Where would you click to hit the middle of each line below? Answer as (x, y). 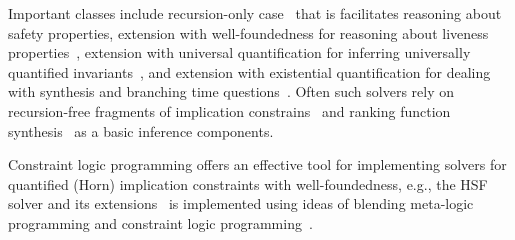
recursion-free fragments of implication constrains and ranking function (229, 110)
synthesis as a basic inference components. (141, 130)
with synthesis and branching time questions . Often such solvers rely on (231, 91)
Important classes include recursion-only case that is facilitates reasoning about (255, 13)
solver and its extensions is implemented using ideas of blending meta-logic (241, 203)
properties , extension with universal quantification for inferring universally (239, 52)
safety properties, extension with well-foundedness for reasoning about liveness (248, 32)
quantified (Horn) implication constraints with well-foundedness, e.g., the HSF (248, 183)
